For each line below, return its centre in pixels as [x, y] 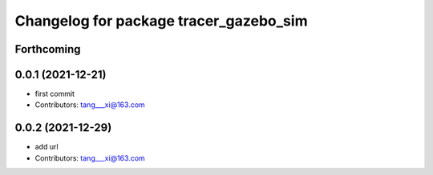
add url [47, 147]
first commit [55, 94]
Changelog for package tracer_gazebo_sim [161, 21]
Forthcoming [48, 49]
